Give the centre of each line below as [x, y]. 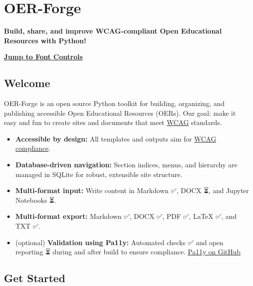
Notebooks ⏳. [36, 200]
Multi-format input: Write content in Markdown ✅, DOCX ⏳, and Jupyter [132, 190]
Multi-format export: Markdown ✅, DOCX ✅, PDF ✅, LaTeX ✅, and [126, 216]
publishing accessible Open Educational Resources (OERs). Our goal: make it [120, 113]
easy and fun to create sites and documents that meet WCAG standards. [113, 122]
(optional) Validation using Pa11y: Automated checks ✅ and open [119, 242]
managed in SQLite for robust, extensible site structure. [99, 174]
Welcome [27, 83]
